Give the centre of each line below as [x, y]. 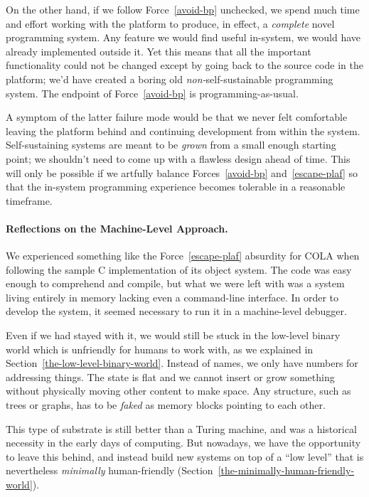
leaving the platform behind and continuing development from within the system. [183, 130]
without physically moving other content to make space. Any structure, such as [178, 391]
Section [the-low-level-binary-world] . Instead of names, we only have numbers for [182, 363]
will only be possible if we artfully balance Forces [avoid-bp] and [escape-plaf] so [182, 172]
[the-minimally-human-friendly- [286, 470]
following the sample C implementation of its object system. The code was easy [179, 269]
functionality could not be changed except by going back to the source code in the [184, 65]
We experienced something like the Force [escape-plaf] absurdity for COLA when [183, 256]
